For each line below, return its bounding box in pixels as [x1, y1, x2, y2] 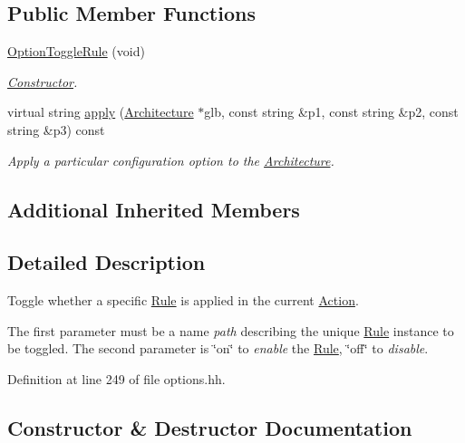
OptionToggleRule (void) [7, 42, 145, 61]
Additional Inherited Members [7, 195, 300, 223]
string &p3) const [7, 120, 105, 139]
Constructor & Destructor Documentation [7, 413, 412, 441]
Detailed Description [7, 248, 206, 276]
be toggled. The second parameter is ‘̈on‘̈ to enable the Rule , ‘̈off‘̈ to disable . [7, 339, 429, 358]
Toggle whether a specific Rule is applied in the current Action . [7, 291, 359, 310]
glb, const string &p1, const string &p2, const [204, 102, 459, 121]
